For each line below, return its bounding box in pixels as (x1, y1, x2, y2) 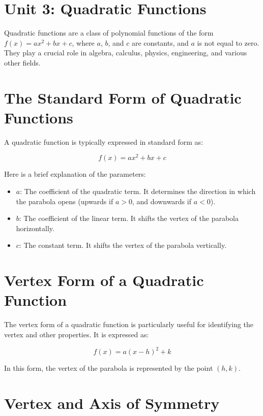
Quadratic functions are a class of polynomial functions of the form (4, 27, 214, 38)
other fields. (4, 57, 41, 68)
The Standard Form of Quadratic (4, 87, 242, 108)
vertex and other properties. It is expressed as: (4, 329, 149, 339)
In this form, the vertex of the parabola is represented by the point (4, 363, 213, 373)
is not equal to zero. (197, 37, 259, 48)
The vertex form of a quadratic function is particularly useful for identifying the (4, 319, 254, 330)
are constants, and (132, 37, 189, 48)
